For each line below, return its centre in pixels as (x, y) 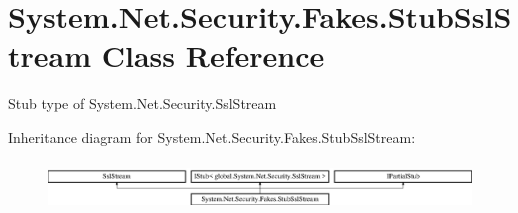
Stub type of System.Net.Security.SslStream (142, 103)
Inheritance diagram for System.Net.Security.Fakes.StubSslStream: (212, 136)
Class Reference (213, 55)
